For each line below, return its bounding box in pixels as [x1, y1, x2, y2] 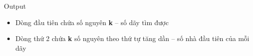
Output [4, 1, 26, 11]
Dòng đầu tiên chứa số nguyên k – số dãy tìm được [15, 17, 169, 27]
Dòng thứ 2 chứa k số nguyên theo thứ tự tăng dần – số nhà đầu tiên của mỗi [15, 33, 250, 43]
